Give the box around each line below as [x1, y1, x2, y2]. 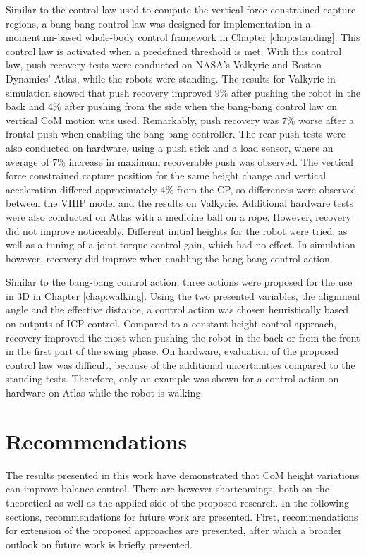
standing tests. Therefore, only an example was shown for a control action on [6, 371, 339, 386]
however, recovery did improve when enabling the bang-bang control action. [6, 250, 333, 265]
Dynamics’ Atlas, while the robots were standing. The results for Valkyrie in [6, 71, 336, 85]
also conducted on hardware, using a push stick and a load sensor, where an [6, 140, 334, 155]
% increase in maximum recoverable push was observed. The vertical [57, 154, 353, 169]
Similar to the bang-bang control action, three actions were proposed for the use [6, 274, 353, 289]
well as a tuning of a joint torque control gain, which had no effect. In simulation [6, 237, 355, 252]
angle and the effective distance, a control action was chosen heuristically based [6, 302, 349, 317]
